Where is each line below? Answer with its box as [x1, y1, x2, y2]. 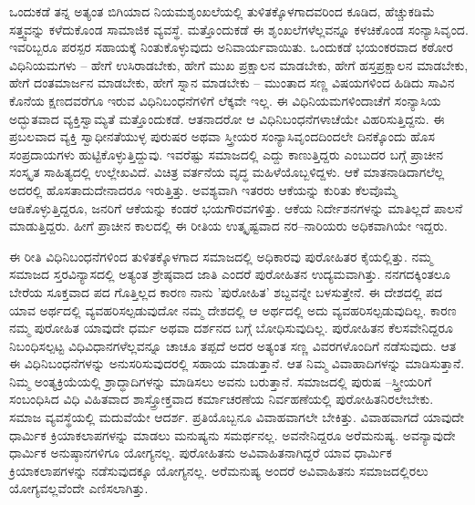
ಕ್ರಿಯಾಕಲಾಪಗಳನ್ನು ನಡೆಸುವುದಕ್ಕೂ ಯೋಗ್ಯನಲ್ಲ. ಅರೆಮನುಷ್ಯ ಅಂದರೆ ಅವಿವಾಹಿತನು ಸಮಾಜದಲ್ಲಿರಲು [9, 460, 429, 479]
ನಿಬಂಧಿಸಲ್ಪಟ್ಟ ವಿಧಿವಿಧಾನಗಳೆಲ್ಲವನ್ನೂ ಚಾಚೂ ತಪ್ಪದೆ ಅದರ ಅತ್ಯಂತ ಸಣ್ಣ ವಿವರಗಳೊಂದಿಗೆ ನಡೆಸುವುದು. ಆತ [9, 335, 457, 355]
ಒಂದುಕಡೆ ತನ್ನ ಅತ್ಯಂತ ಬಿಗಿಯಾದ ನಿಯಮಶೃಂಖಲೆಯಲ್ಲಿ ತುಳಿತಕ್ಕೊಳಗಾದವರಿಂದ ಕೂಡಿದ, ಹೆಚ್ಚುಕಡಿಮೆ [9, 2, 435, 20]
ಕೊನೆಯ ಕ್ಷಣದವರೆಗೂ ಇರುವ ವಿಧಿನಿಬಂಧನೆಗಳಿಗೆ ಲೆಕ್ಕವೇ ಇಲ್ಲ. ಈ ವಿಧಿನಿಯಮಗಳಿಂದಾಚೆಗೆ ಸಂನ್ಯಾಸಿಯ [9, 90, 441, 109]
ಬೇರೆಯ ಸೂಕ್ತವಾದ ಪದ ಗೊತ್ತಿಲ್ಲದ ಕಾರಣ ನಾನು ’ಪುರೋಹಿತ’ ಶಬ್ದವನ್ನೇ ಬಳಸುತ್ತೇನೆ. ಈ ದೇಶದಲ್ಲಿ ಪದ [9, 282, 443, 301]
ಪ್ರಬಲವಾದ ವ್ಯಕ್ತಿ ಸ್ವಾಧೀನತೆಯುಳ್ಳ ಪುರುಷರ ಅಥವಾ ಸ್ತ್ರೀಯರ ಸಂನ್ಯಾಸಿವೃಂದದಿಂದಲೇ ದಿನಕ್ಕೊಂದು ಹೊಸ [9, 127, 435, 146]
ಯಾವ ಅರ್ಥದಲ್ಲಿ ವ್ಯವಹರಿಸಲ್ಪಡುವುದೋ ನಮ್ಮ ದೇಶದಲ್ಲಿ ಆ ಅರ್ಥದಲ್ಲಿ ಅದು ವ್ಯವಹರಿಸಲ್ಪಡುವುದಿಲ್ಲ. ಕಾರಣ [9, 300, 457, 319]
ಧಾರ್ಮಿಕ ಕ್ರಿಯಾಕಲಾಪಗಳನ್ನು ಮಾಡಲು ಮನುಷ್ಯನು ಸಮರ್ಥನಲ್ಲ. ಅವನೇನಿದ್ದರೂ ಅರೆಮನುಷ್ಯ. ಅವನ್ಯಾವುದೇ [9, 425, 456, 444]
